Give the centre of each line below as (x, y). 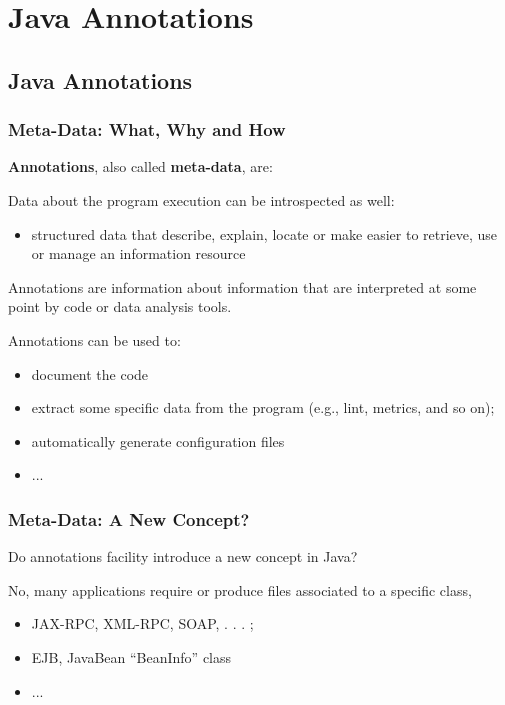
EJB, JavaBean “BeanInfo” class (131, 656)
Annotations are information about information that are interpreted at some (242, 286)
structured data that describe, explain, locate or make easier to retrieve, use (264, 233)
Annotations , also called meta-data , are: (140, 166)
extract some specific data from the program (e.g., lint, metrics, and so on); (263, 407)
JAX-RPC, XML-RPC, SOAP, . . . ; (142, 623)
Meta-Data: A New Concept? (129, 518)
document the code (90, 373)
